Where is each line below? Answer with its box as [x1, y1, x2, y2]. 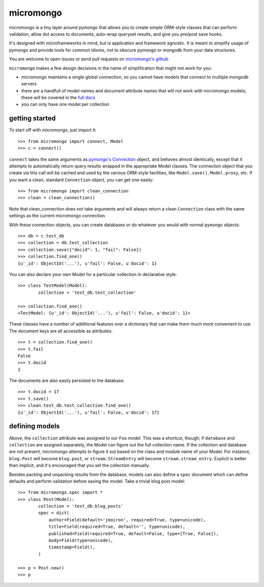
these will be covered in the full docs [21, 94, 95, 100]
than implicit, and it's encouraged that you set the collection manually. [9, 463, 150, 469]
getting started [9, 114, 56, 122]
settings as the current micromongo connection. [9, 213, 106, 219]
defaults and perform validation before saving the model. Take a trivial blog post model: [9, 478, 185, 484]
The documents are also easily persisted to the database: [9, 377, 125, 384]
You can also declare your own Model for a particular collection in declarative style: [9, 272, 177, 277]
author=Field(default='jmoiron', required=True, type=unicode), [48, 517, 206, 522]
